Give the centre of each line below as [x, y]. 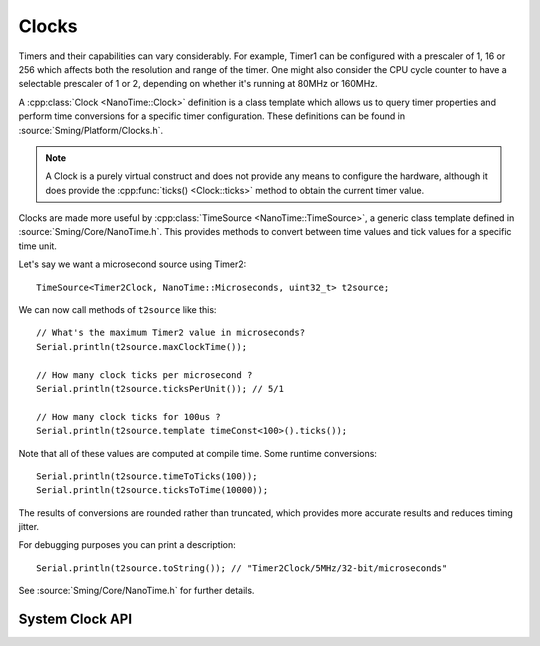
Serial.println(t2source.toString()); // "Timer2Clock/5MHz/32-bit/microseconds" [242, 568]
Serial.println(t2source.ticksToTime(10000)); [152, 490]
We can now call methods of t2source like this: [117, 310]
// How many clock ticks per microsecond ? [144, 374]
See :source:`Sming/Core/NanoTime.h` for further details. [136, 591]
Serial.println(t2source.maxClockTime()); [142, 346]
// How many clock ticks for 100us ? [129, 416]
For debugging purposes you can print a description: [127, 545]
